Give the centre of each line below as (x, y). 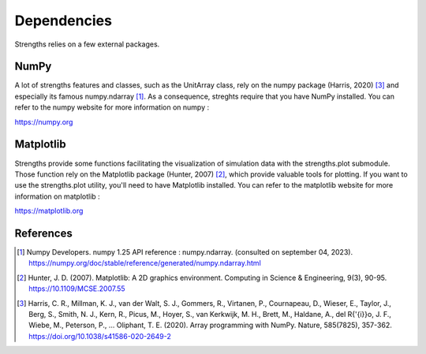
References (43, 233)
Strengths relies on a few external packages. (87, 44)
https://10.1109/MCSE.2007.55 (77, 289)
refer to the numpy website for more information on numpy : (112, 107)
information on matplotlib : (57, 196)
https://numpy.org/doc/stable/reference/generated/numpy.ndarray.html (145, 263)
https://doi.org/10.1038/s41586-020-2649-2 (100, 336)
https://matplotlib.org (49, 211)
